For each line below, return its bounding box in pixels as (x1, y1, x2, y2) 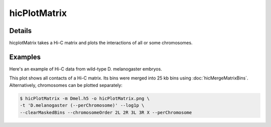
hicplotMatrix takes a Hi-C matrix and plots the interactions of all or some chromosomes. (9, 40, 193, 46)
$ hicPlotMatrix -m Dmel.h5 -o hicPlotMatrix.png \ (20, 95, 150, 101)
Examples (9, 52, 41, 61)
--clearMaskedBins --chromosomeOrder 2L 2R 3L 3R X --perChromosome (20, 109, 192, 115)
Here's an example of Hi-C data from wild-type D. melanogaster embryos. (9, 65, 163, 72)
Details (9, 26, 32, 35)
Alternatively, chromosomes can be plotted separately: (9, 82, 122, 88)
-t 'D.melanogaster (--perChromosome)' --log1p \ (20, 102, 145, 108)
